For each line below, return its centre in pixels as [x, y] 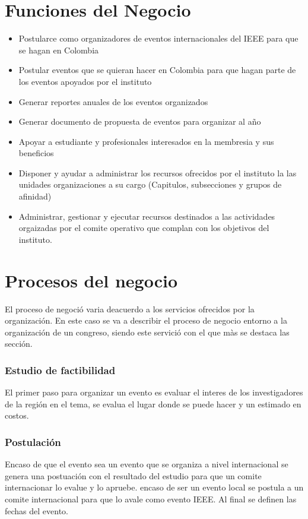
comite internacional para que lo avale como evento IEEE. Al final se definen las [151, 499]
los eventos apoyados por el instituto [85, 81]
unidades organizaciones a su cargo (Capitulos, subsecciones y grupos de [150, 184]
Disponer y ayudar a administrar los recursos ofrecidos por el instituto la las [158, 173]
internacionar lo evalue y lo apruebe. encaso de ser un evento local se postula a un [154, 487]
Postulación [33, 442]
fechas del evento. [37, 510]
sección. [19, 344]
